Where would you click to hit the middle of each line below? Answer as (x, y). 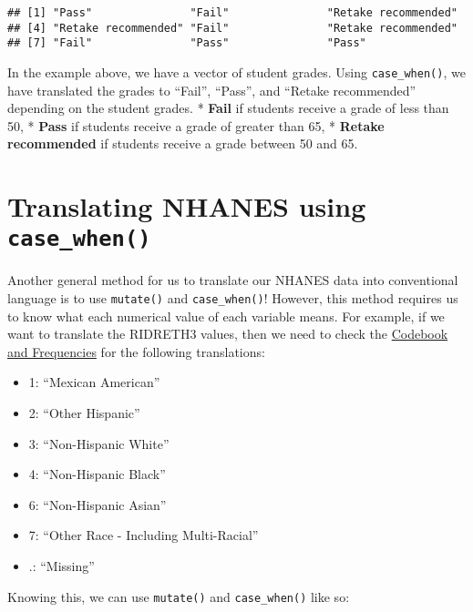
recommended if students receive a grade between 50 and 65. (183, 143)
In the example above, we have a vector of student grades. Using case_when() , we (236, 71)
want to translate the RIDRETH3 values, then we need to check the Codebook (228, 334)
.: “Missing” (62, 566)
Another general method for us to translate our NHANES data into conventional (233, 280)
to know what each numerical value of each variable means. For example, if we (226, 316)
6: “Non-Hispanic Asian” (98, 504)
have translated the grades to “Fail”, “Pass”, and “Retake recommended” (212, 90)
